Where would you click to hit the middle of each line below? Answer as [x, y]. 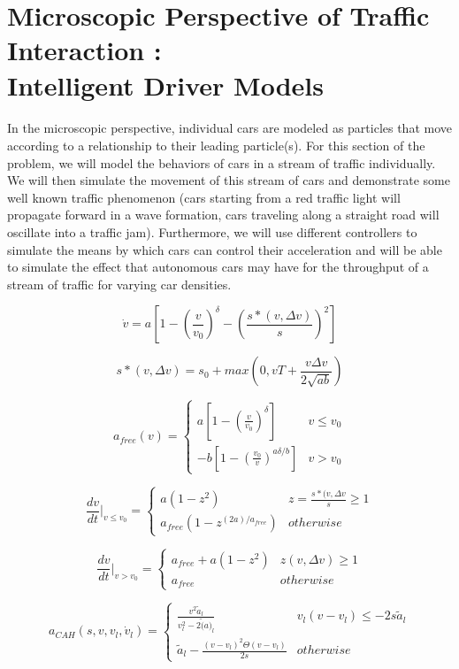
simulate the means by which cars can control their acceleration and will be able [225, 249]
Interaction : [84, 50]
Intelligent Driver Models [165, 85]
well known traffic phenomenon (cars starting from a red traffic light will [204, 197]
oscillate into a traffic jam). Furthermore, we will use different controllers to [212, 231]
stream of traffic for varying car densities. [119, 284]
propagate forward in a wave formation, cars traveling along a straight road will [223, 215]
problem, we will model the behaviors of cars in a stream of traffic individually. [222, 162]
